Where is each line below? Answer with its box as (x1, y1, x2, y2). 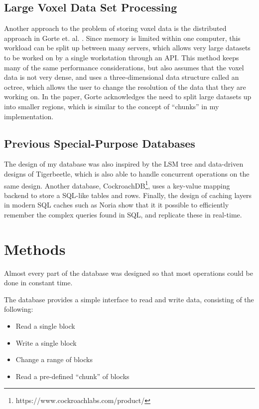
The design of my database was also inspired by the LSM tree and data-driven (4, 159, 244, 169)
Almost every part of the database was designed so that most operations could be (4, 267, 253, 278)
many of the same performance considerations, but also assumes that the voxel (4, 62, 244, 72)
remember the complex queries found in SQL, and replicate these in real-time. (4, 209, 242, 219)
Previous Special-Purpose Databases (4, 135, 195, 151)
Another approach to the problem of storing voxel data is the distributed (4, 23, 227, 33)
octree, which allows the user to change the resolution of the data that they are (4, 81, 246, 92)
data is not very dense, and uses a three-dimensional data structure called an (4, 72, 239, 82)
